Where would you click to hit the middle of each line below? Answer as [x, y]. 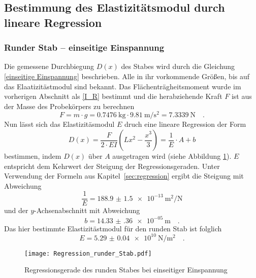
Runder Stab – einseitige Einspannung [84, 47]
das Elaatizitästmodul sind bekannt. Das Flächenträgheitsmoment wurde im [123, 86]
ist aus [242, 96]
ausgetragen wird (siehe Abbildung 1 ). [172, 156]
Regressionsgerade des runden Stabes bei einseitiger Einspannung [126, 270]
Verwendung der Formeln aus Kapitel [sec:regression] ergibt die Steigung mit [124, 176]
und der [16, 210]
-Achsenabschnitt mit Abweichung [87, 210]
